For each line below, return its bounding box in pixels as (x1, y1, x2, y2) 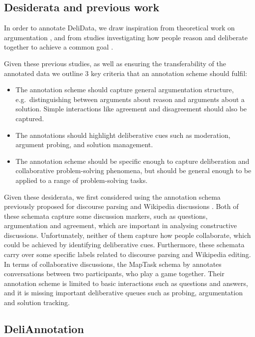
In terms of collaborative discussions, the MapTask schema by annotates (4, 259, 222, 269)
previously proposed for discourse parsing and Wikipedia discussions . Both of (4, 201, 239, 211)
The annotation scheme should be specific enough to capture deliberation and (15, 156, 250, 166)
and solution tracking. (4, 297, 70, 308)
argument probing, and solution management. (15, 139, 153, 150)
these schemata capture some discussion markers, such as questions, (4, 210, 208, 221)
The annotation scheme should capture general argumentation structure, (15, 84, 234, 95)
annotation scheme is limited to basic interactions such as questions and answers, (4, 278, 248, 288)
